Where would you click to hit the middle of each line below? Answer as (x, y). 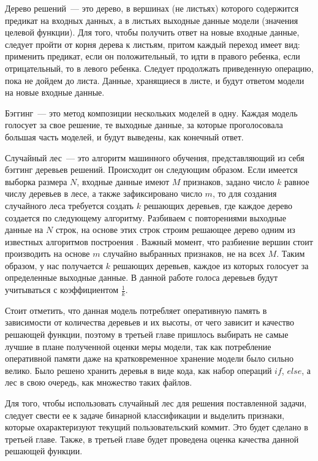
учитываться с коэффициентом (62, 290)
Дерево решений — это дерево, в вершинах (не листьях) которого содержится (152, 8)
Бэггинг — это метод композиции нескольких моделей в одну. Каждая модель (151, 112)
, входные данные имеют (123, 181)
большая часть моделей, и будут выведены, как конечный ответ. (124, 136)
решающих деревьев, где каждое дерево (218, 205)
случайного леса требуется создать (69, 205)
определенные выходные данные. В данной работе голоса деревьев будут (142, 277)
